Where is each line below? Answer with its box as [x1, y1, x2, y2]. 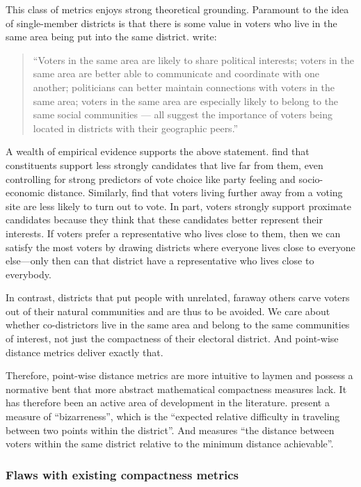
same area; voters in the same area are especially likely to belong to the [33, 93, 339, 108]
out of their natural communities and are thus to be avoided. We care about [6, 303, 330, 318]
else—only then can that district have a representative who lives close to [6, 253, 314, 268]
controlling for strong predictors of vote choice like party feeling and [6, 171, 296, 186]
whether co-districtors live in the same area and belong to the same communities [6, 317, 350, 332]
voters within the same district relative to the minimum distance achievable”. [6, 436, 334, 451]
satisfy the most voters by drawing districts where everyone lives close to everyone [6, 239, 355, 254]
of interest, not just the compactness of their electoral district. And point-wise [6, 331, 339, 346]
